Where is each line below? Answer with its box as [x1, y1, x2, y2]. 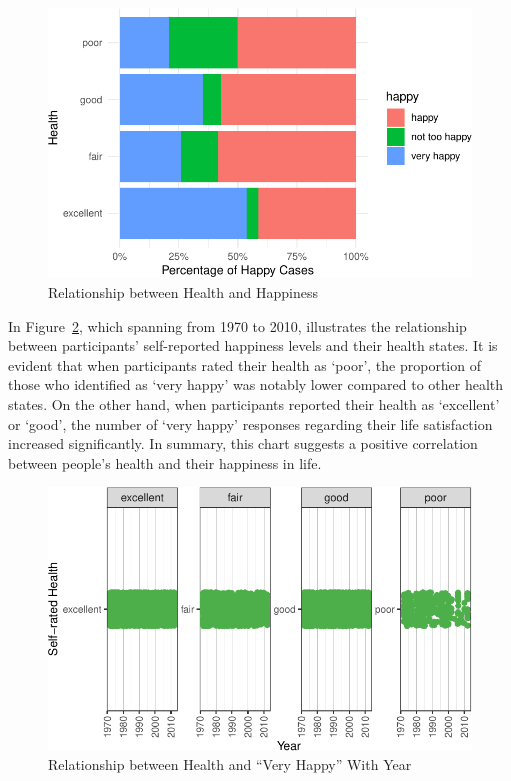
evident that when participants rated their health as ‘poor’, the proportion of [8, 354, 481, 375]
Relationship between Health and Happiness [48, 281, 318, 302]
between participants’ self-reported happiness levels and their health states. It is [8, 335, 498, 356]
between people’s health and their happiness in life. [8, 452, 322, 473]
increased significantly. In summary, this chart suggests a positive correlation [8, 433, 478, 454]
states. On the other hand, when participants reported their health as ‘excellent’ [8, 393, 500, 414]
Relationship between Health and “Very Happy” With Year [48, 754, 412, 775]
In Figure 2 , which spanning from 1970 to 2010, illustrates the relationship [8, 315, 467, 336]
